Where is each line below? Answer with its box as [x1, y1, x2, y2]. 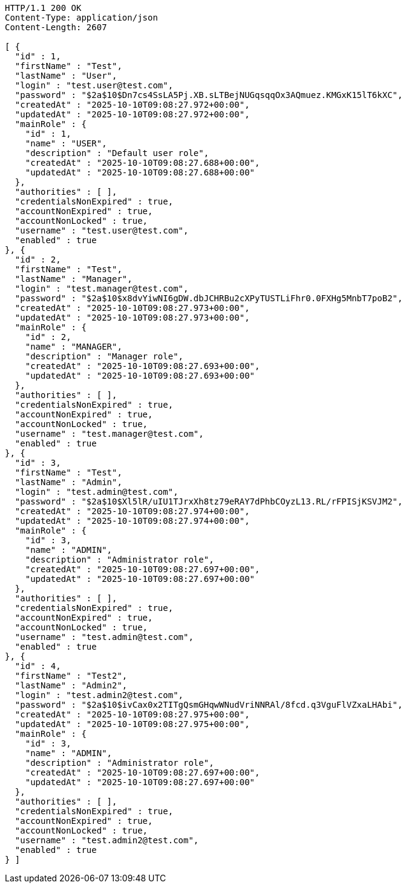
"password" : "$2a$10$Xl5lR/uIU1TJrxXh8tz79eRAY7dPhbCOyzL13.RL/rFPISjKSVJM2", [15, 497, 403, 506]
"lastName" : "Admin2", [15, 681, 128, 690]
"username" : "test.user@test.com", [15, 226, 189, 235]
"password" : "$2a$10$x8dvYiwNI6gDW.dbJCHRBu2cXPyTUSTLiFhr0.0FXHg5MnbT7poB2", [15, 293, 403, 303]
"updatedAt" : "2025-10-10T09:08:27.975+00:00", [15, 719, 250, 729]
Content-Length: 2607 [5, 22, 107, 32]
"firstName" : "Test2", [15, 671, 128, 681]
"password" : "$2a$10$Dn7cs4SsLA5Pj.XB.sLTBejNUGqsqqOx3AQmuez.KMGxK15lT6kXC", [15, 90, 403, 100]
